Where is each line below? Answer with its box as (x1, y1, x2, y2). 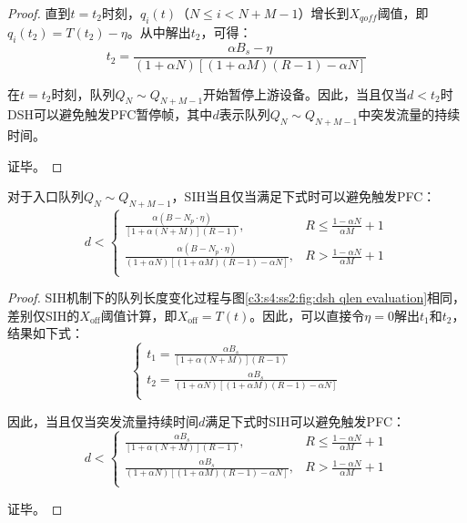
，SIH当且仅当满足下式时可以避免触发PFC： (171, 187, 436, 206)
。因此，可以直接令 (249, 305, 365, 324)
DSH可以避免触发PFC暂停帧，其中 (7, 105, 213, 124)
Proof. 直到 (7, 4, 71, 22)
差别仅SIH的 (7, 305, 80, 324)
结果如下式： (7, 323, 84, 343)
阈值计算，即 (100, 305, 178, 324)
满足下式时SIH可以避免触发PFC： (205, 411, 406, 430)
